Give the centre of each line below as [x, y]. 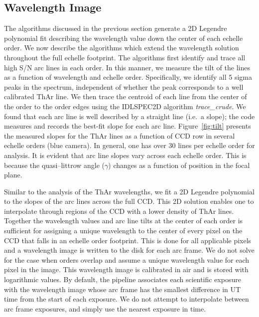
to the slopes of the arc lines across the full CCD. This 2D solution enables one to [129, 201]
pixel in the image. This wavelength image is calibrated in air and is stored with [126, 269]
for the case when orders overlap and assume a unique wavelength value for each [127, 259]
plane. [13, 175]
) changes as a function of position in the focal [179, 165]
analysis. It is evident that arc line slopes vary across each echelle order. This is [125, 155]
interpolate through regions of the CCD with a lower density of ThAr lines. [119, 211]
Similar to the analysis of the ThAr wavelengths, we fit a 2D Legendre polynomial [129, 191]
